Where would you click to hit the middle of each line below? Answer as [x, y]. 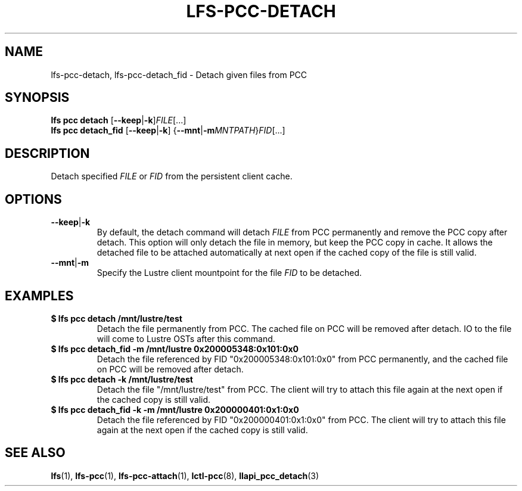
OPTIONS [33, 199]
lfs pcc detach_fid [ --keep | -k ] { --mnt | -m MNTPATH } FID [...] [168, 130]
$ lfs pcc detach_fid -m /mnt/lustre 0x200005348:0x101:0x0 [175, 349]
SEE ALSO [35, 453]
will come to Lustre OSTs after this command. [186, 338]
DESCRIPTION [47, 153]
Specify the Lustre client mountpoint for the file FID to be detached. [229, 273]
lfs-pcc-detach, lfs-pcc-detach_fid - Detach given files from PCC [179, 74]
